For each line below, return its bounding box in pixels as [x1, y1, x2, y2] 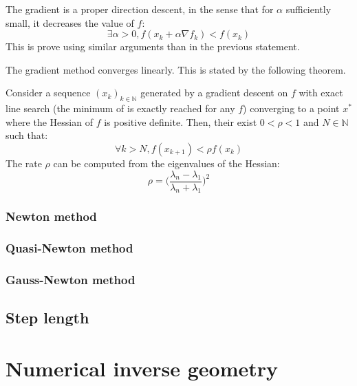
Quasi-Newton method [6, 239, 133, 257]
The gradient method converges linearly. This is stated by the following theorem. [6, 62, 346, 76]
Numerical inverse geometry [6, 354, 279, 382]
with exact [299, 85, 343, 100]
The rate [6, 156, 42, 170]
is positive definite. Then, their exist [104, 114, 257, 129]
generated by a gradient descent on [140, 85, 288, 100]
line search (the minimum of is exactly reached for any [6, 101, 235, 116]
